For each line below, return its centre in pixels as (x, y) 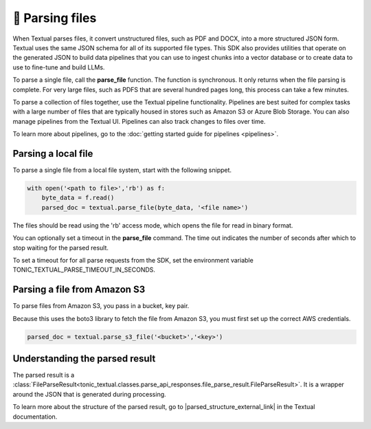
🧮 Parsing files (55, 18)
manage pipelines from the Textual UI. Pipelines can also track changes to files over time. (139, 121)
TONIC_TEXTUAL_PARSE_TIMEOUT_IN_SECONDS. (84, 270)
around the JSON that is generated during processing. (89, 394)
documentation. (35, 417)
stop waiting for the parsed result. (61, 247)
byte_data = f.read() (78, 198)
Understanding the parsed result (84, 359)
